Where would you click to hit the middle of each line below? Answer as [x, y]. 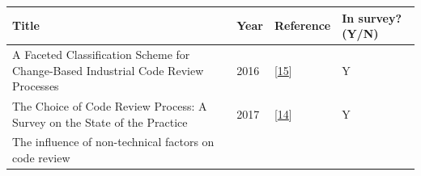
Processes [36, 86]
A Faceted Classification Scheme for [101, 54]
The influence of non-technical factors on [113, 142]
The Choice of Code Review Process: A [110, 105]
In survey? [372, 17]
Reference [302, 25]
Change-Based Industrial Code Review [108, 70]
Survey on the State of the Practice [100, 122]
